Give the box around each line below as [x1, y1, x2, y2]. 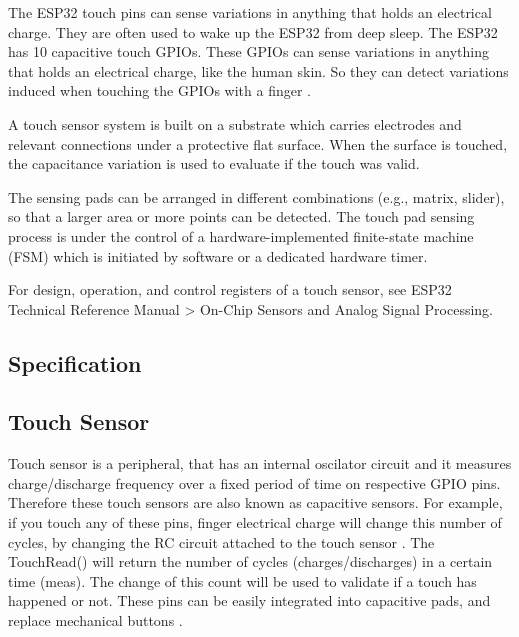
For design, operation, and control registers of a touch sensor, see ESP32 [8, 279, 452, 300]
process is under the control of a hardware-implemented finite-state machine [8, 225, 474, 246]
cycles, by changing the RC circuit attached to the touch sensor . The [8, 531, 435, 552]
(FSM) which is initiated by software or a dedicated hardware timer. [8, 245, 428, 266]
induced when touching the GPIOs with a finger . [8, 80, 312, 101]
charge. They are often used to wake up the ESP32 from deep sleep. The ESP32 [8, 21, 498, 42]
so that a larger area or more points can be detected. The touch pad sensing [8, 206, 475, 227]
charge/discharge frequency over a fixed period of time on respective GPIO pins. [8, 472, 501, 493]
